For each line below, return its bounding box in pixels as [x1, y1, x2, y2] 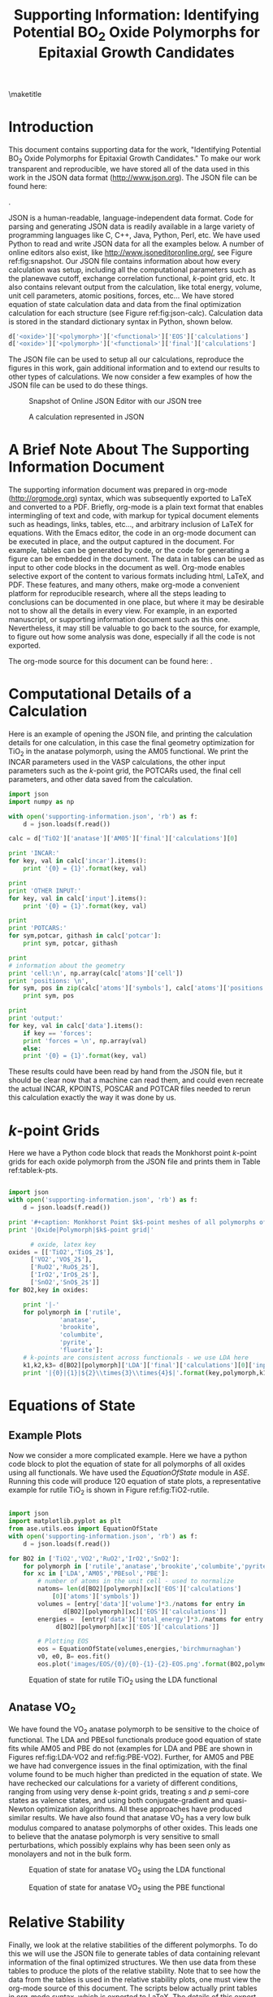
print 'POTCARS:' [8, 924, 67, 933]
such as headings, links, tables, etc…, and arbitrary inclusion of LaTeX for [8, 520, 254, 529]
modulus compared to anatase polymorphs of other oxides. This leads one [8, 1823, 258, 1833]
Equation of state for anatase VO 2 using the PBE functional [28, 1883, 225, 1894]
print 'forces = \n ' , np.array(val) [23, 1037, 148, 1045]
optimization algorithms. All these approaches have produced [36, 1804, 242, 1814]
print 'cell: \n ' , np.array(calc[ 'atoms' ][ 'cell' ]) [8, 969, 184, 977]
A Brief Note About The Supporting [8, 441, 250, 459]
